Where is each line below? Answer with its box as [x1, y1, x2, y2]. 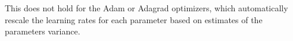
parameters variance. [5, 25, 80, 37]
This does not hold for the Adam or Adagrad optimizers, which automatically [5, 2, 288, 14]
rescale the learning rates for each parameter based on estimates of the [5, 13, 263, 26]
